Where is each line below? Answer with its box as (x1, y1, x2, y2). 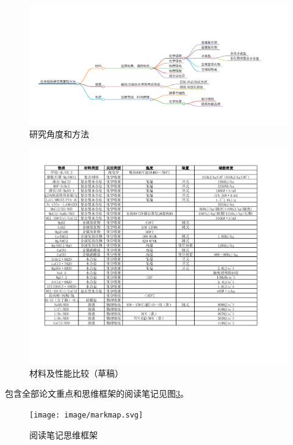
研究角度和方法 (29, 128, 89, 140)
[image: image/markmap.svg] (29, 411, 143, 419)
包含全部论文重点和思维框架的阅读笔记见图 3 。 (5, 387, 189, 400)
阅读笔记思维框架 (29, 428, 98, 441)
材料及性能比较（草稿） (29, 366, 123, 379)
